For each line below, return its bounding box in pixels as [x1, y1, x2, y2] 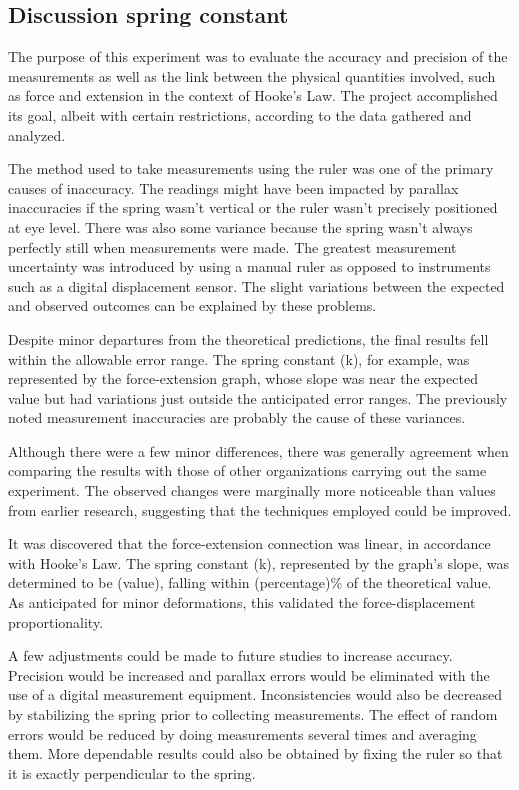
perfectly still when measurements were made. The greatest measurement [8, 236, 457, 257]
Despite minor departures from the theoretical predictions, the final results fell [8, 328, 489, 349]
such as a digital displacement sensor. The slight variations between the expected [8, 275, 505, 296]
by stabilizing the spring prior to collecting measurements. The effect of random [8, 704, 498, 725]
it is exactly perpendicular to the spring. [8, 762, 256, 783]
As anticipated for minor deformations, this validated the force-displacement [8, 592, 476, 613]
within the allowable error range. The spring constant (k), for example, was [8, 348, 470, 369]
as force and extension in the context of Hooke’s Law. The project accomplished [8, 85, 498, 106]
